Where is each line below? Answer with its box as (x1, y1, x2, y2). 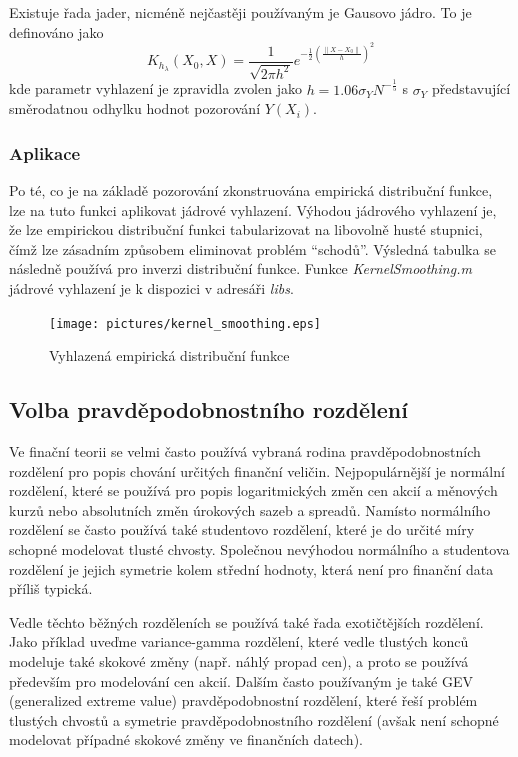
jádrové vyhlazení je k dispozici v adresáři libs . (9, 277, 294, 298)
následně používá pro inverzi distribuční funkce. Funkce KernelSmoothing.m (9, 258, 472, 279)
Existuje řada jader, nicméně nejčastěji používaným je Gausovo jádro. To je (9, 2, 472, 22)
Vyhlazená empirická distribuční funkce (49, 345, 290, 366)
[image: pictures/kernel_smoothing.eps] (49, 316, 322, 331)
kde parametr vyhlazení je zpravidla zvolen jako (9, 78, 302, 99)
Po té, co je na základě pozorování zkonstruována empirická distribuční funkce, (9, 180, 493, 200)
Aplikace (9, 140, 81, 165)
